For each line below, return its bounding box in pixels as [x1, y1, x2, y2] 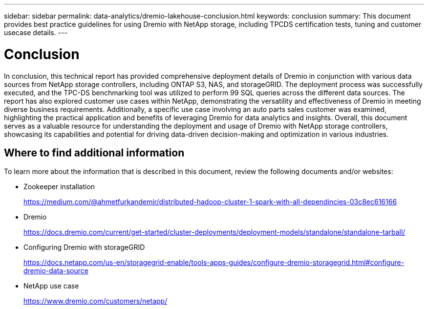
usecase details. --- [4, 28, 68, 37]
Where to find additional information [4, 146, 185, 159]
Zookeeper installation [23, 182, 95, 191]
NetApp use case [23, 282, 79, 290]
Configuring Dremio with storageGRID [23, 243, 145, 252]
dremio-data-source [23, 266, 88, 275]
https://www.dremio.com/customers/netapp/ [23, 297, 168, 306]
